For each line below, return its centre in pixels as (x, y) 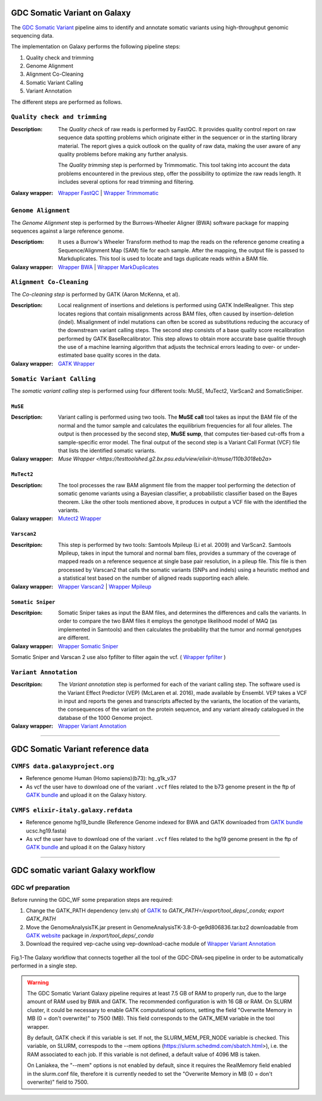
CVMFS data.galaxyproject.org (63, 766)
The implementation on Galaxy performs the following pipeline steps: (96, 47)
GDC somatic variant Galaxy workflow (83, 870)
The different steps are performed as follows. (66, 102)
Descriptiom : (27, 242)
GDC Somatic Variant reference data (80, 749)
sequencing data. (32, 35)
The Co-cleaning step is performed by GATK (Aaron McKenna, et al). (95, 294)
